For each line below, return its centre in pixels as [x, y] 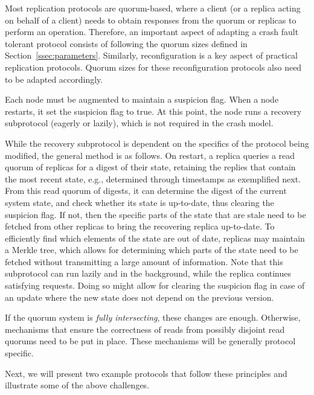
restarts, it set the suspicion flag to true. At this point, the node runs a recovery [153, 111]
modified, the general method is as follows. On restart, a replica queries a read [150, 155]
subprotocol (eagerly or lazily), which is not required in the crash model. [139, 123]
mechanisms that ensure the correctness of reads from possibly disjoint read [145, 329]
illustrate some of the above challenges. [77, 385]
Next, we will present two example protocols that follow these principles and [146, 373]
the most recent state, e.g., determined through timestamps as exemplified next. [153, 178]
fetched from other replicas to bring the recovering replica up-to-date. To [140, 226]
